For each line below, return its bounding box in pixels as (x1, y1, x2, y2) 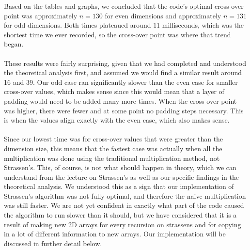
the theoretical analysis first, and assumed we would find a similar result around (4, 67, 242, 78)
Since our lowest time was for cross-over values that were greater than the (4, 134, 223, 144)
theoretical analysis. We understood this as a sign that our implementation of (4, 181, 234, 191)
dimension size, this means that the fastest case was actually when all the (4, 143, 222, 153)
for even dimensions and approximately (105, 10, 221, 20)
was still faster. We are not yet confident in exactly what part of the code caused (4, 200, 244, 210)
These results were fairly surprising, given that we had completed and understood (4, 58, 247, 68)
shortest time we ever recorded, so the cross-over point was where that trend (4, 29, 231, 39)
